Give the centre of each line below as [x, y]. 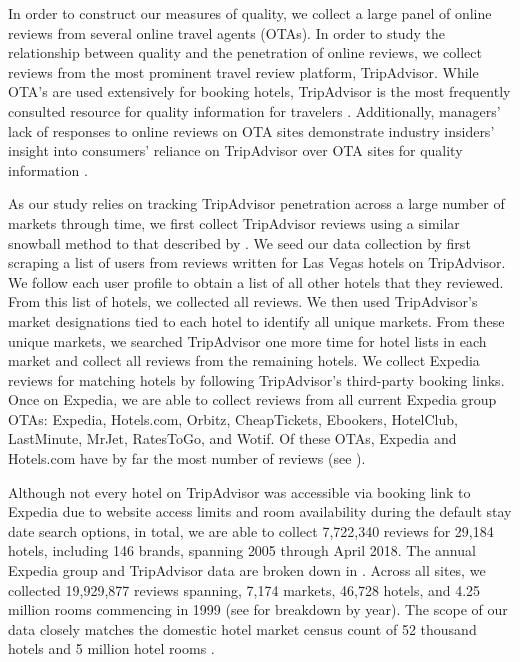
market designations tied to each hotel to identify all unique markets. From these [256, 320]
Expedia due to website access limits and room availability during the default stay [260, 511]
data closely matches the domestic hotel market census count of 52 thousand [242, 628]
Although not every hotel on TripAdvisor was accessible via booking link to [239, 491]
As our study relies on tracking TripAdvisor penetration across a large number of [256, 203]
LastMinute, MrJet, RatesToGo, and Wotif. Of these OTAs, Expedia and [232, 438]
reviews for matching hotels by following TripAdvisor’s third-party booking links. [256, 379]
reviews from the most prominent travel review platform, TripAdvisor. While [243, 71]
